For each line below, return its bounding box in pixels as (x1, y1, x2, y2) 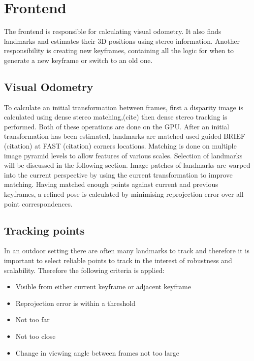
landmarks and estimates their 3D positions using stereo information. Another (4, 35, 240, 46)
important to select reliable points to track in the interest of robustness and (4, 255, 232, 266)
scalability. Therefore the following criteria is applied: (4, 265, 165, 275)
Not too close (15, 331, 56, 341)
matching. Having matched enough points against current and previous (4, 179, 218, 189)
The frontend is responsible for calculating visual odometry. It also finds (4, 26, 222, 36)
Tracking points (4, 222, 85, 238)
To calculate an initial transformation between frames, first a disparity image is (4, 102, 243, 112)
